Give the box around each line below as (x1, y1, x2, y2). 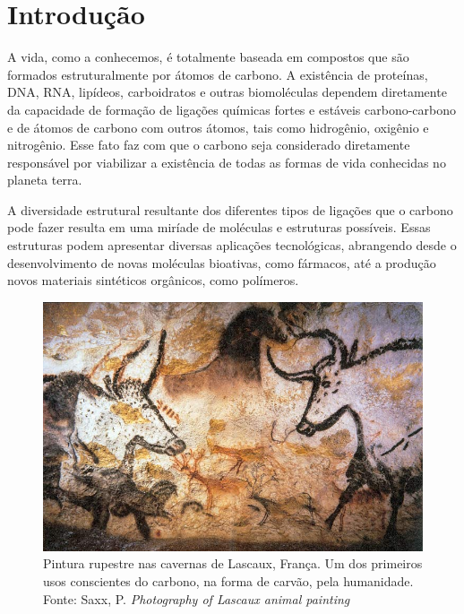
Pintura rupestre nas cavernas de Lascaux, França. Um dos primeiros (43, 554, 423, 573)
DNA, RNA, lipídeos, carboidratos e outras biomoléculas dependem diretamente (7, 82, 447, 101)
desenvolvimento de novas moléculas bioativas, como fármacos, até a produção (7, 253, 436, 272)
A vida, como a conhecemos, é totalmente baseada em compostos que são (7, 48, 409, 66)
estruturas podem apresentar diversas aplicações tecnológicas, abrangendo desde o (7, 236, 457, 255)
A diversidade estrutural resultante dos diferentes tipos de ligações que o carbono (7, 200, 453, 219)
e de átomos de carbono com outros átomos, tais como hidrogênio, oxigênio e (7, 117, 429, 136)
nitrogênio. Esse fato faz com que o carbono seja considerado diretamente (7, 135, 410, 154)
